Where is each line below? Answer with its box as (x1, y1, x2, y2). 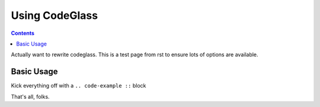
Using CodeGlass (11, 9, 98, 22)
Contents (11, 30, 35, 37)
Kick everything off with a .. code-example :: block (11, 82, 146, 89)
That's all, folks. (11, 93, 50, 100)
